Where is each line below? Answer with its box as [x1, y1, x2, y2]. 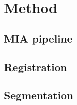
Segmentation [4, 88, 74, 103]
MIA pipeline [4, 30, 73, 45]
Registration [4, 59, 67, 74]
